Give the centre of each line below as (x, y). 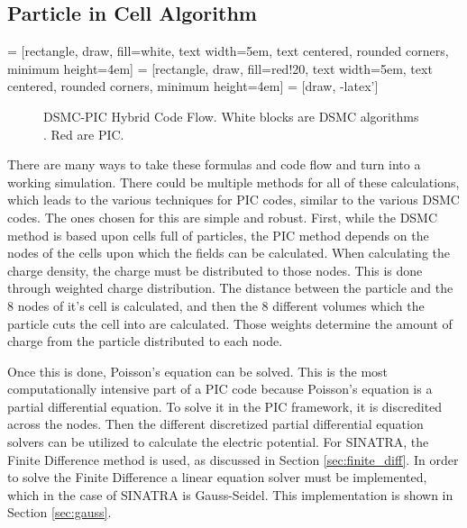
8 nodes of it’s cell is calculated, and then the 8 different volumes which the (216, 305)
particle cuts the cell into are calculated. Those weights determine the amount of (230, 323)
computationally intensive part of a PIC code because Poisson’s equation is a (220, 389)
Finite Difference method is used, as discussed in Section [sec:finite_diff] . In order (233, 459)
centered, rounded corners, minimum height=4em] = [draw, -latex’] (193, 86)
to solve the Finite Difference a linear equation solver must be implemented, (217, 477)
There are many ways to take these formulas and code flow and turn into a (214, 164)
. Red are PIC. (84, 134)
